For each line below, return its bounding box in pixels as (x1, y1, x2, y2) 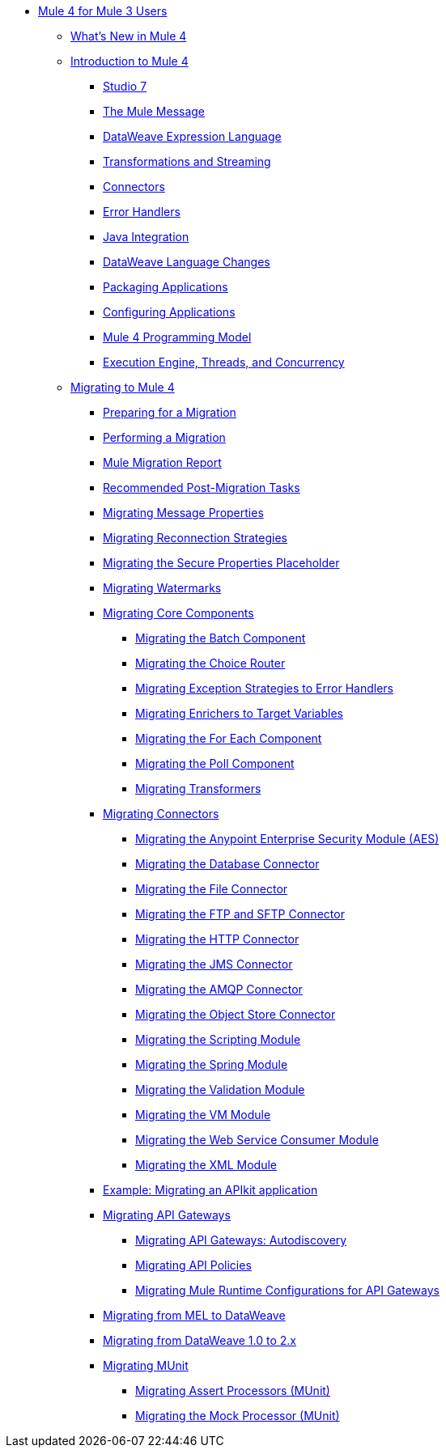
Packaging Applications (103, 280, 228, 294)
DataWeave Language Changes (103, 255, 270, 269)
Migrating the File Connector (135, 882, 288, 896)
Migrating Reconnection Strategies (103, 531, 287, 545)
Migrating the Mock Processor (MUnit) (135, 1409, 340, 1422)
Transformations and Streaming (103, 155, 271, 168)
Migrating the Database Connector (135, 857, 320, 871)
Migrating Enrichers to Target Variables (135, 706, 343, 720)
